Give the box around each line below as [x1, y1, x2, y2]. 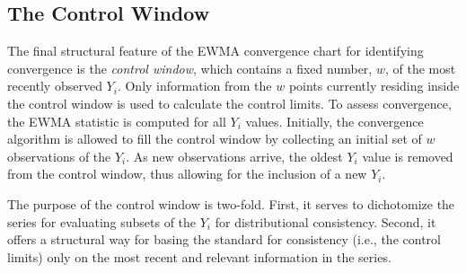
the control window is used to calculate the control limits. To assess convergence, [7, 93, 452, 112]
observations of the [7, 146, 111, 165]
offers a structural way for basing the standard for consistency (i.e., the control [7, 230, 441, 249]
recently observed [7, 76, 102, 95]
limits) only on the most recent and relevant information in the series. [7, 247, 391, 266]
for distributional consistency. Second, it [215, 212, 436, 231]
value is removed [362, 146, 453, 165]
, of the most [384, 58, 456, 77]
